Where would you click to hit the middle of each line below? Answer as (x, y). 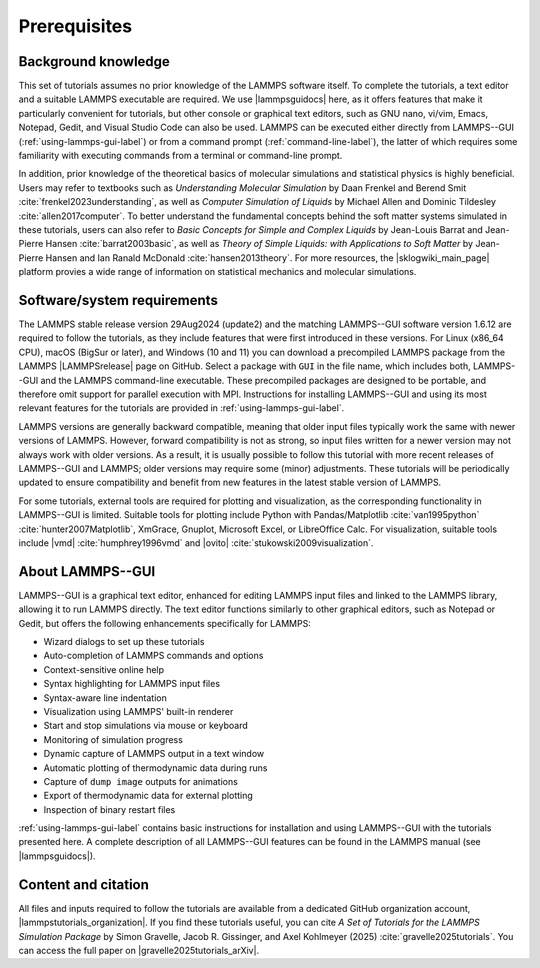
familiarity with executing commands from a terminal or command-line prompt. (180, 156)
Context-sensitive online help (104, 669)
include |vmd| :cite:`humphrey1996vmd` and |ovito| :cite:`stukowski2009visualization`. (196, 542)
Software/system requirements (118, 300)
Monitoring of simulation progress (113, 739)
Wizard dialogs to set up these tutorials (124, 641)
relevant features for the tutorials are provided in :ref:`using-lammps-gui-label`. (181, 408)
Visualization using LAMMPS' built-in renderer (138, 711)
